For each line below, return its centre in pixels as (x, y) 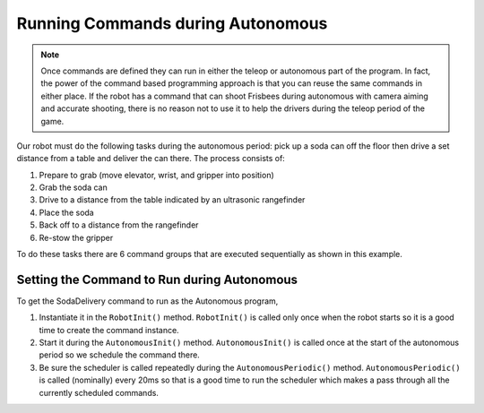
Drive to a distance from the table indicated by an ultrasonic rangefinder (172, 200)
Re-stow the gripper (76, 237)
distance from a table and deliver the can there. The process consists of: (151, 159)
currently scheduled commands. (99, 392)
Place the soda (66, 212)
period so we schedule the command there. (120, 355)
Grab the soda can (73, 187)
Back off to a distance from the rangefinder (119, 225)
